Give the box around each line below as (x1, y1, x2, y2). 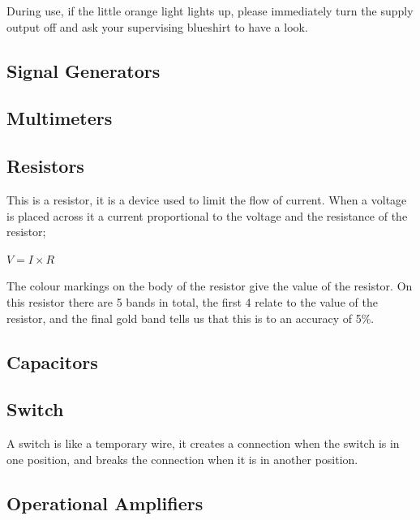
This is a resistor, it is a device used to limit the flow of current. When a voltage (6, 191, 407, 208)
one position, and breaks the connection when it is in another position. (6, 450, 358, 467)
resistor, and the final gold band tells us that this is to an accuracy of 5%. (6, 309, 375, 326)
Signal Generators (6, 58, 161, 83)
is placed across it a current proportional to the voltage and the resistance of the (6, 207, 408, 224)
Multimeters (6, 105, 113, 131)
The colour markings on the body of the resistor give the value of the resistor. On (6, 277, 413, 294)
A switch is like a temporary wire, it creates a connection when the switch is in (6, 435, 400, 452)
